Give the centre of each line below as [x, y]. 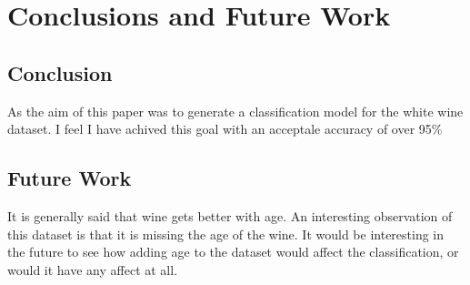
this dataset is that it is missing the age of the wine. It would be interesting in [226, 234]
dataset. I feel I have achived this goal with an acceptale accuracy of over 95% [225, 129]
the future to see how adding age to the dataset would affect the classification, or [233, 252]
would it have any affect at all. [93, 269]
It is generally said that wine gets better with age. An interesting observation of [230, 215]
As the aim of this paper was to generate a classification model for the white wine [235, 111]
